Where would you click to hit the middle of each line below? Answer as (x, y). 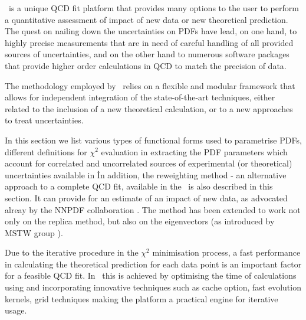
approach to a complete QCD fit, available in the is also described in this (139, 186)
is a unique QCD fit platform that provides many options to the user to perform (154, 8)
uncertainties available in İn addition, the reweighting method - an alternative (146, 174)
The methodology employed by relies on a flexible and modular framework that (150, 85)
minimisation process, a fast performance (226, 252)
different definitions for (46, 151)
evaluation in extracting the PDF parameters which (194, 151)
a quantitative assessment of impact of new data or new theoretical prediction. (147, 19)
